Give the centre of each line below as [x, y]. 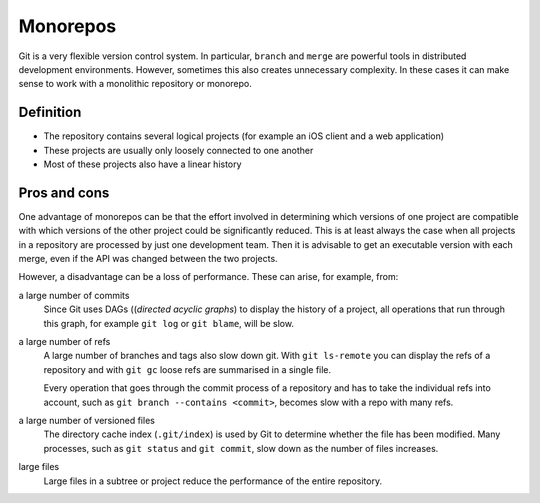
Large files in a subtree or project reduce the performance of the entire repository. [213, 481]
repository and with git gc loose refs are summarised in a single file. [187, 369]
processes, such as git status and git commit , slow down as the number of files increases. [241, 448]
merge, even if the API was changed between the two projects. [148, 259]
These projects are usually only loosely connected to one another [178, 150]
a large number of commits [74, 295]
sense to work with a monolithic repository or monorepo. [135, 84]
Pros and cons [64, 192]
